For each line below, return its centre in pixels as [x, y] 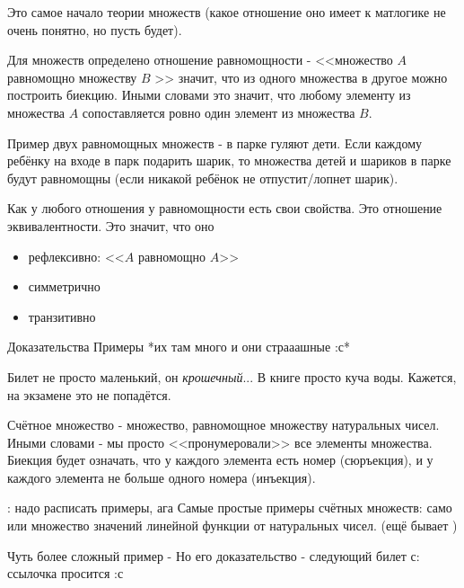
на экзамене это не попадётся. [89, 394]
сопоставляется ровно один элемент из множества [219, 112]
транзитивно [62, 316]
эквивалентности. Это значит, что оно [111, 225]
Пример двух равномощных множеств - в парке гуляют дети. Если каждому [215, 143]
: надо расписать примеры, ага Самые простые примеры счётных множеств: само [230, 508]
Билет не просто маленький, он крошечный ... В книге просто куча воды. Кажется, [232, 376]
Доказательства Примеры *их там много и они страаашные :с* [179, 347]
